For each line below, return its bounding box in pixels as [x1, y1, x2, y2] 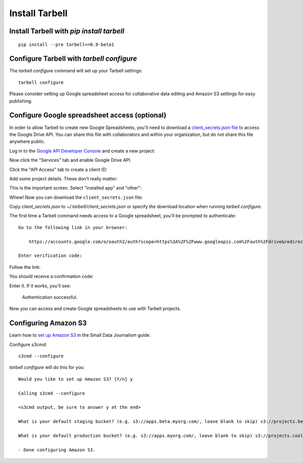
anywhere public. [9, 138, 45, 145]
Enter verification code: [18, 253, 83, 259]
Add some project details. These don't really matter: [9, 175, 118, 181]
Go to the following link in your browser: [18, 224, 128, 230]
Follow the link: [9, 264, 41, 270]
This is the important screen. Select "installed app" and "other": [9, 185, 142, 191]
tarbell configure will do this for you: [9, 364, 85, 371]
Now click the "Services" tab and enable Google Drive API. [9, 157, 132, 163]
